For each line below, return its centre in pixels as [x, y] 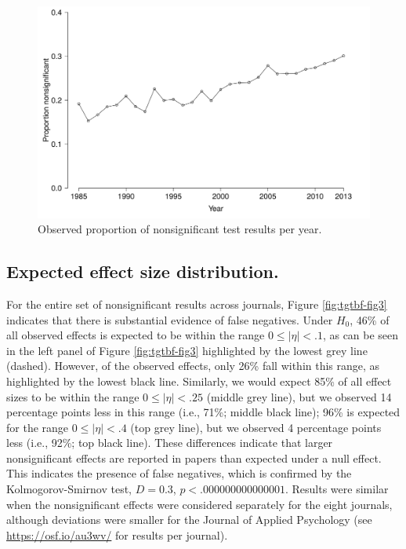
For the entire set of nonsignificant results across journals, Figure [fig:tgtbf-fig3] [197, 304]
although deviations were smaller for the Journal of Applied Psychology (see [189, 520]
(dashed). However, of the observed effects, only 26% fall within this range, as [193, 366]
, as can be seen [361, 335]
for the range [38, 427]
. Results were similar [337, 489]
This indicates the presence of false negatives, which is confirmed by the [179, 473]
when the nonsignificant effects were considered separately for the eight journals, [199, 504]
